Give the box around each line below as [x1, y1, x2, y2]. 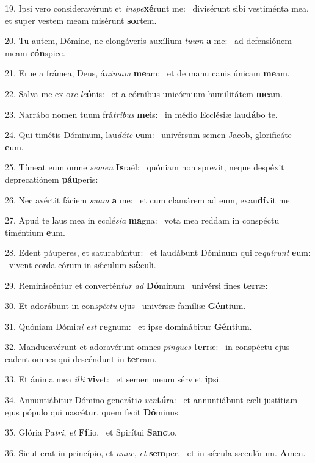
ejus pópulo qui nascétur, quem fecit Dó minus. [5, 405, 181, 418]
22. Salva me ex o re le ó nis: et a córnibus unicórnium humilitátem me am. [5, 87, 283, 100]
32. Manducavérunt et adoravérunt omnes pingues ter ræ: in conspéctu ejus [5, 340, 290, 353]
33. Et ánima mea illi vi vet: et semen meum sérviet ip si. [5, 373, 222, 385]
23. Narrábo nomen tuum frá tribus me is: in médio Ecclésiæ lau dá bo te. [5, 108, 278, 120]
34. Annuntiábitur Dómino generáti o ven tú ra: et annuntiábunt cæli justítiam [5, 393, 298, 406]
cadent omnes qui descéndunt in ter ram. [5, 352, 157, 365]
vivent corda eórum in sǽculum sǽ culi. [9, 258, 156, 271]
